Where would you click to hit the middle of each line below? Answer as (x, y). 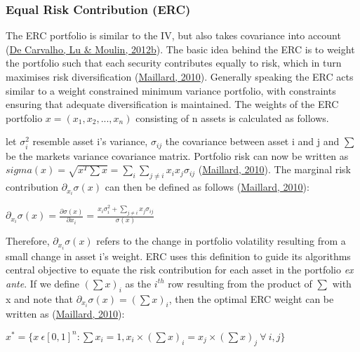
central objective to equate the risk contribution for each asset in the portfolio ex (180, 270)
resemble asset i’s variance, (90, 141)
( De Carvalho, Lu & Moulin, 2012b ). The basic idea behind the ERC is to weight (180, 49)
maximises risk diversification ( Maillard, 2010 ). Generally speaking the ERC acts (180, 76)
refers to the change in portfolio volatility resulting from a (221, 241)
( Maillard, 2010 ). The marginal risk (274, 169)
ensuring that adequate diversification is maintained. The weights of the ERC (172, 104)
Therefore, (28, 241)
